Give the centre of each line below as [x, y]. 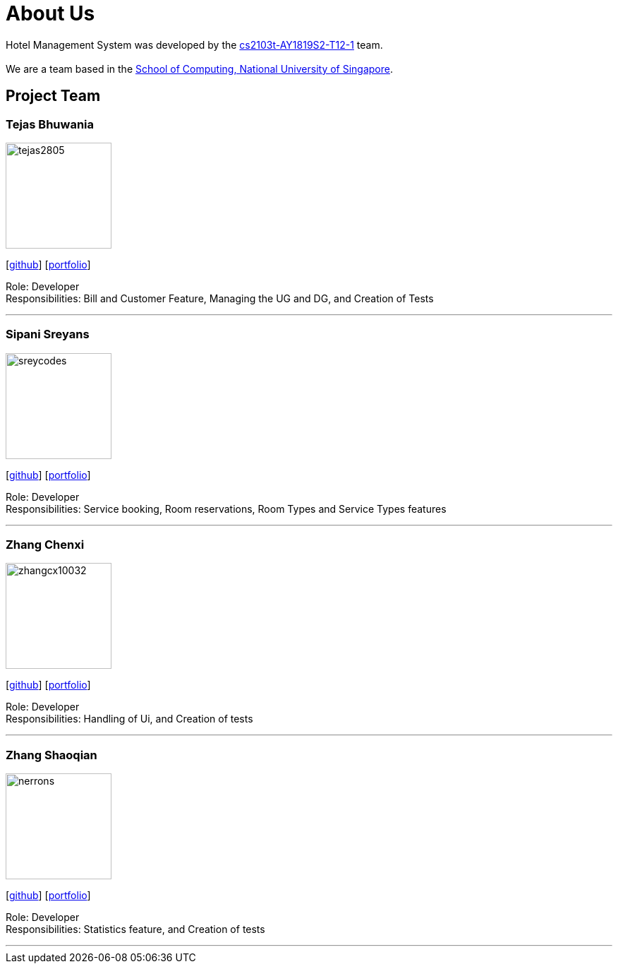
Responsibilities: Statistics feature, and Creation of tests [135, 929]
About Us [50, 13]
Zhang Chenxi [45, 545]
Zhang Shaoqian [51, 755]
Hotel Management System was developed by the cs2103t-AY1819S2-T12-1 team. [194, 44]
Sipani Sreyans [48, 334]
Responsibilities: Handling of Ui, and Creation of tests [129, 719]
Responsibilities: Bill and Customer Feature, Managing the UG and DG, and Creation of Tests [220, 298]
